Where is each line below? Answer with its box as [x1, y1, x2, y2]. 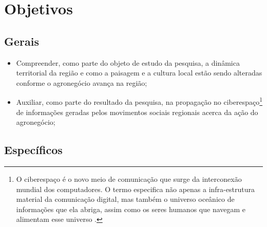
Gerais [4, 33, 39, 49]
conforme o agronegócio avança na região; [16, 77, 147, 88]
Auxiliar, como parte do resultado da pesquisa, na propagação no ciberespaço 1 [16, 95, 263, 107]
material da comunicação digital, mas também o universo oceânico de [16, 194, 235, 204]
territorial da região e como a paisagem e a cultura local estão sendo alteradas [16, 67, 262, 78]
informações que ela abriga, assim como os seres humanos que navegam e [16, 203, 246, 214]
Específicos [4, 142, 63, 158]
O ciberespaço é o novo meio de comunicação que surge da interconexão [16, 174, 242, 184]
